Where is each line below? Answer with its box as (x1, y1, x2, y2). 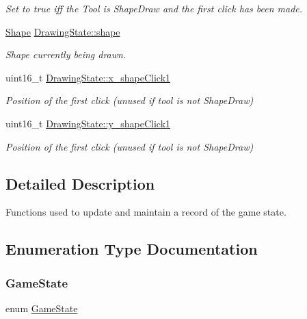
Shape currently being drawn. (5, 47, 126, 62)
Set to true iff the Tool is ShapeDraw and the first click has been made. (5, 1, 303, 15)
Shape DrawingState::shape (5, 24, 120, 38)
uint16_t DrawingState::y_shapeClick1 (5, 116, 171, 130)
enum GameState (5, 301, 78, 315)
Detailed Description (5, 173, 155, 194)
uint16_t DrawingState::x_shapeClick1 (5, 70, 171, 84)
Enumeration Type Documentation (5, 238, 258, 259)
